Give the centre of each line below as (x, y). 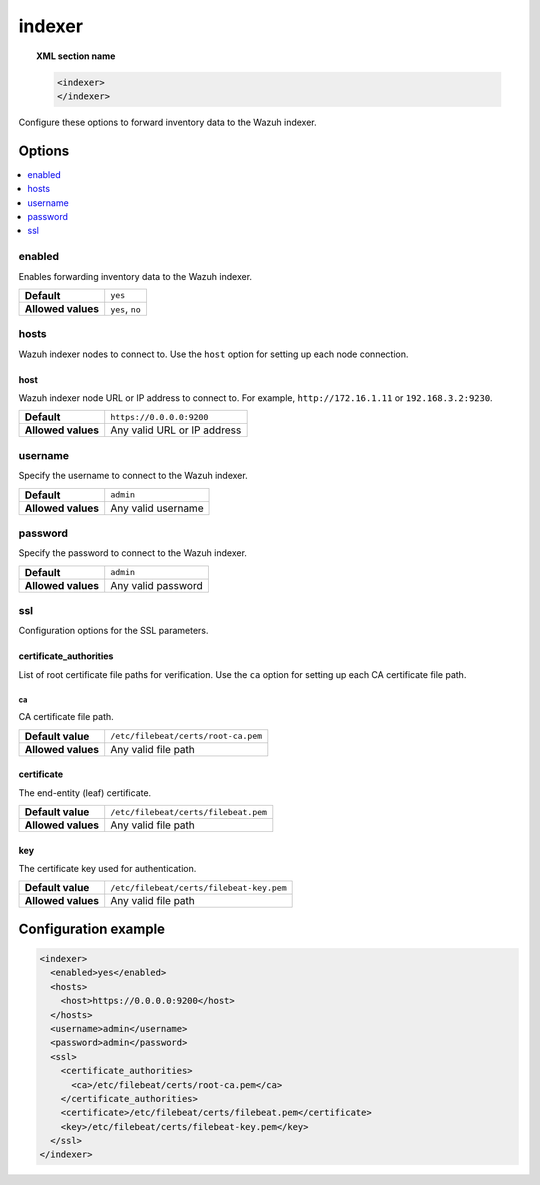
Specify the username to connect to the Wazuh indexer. (133, 476)
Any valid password (157, 585)
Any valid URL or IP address (176, 430)
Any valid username (157, 508)
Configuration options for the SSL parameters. (113, 631)
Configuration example (91, 928)
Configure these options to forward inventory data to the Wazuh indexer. (167, 122)
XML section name (76, 56)
